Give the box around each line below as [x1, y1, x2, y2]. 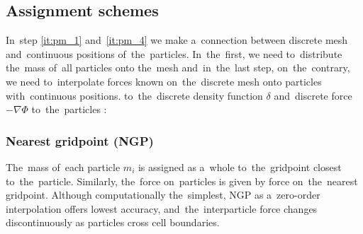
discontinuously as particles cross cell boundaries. [6, 215, 220, 230]
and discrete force [274, 88, 352, 103]
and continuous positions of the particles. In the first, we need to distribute [6, 46, 342, 61]
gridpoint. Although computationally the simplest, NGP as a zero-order [6, 187, 320, 202]
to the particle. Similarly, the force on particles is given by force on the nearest [6, 173, 358, 188]
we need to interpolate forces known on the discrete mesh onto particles [6, 74, 322, 88]
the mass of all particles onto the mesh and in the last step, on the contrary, [6, 60, 350, 75]
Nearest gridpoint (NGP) [6, 131, 154, 149]
